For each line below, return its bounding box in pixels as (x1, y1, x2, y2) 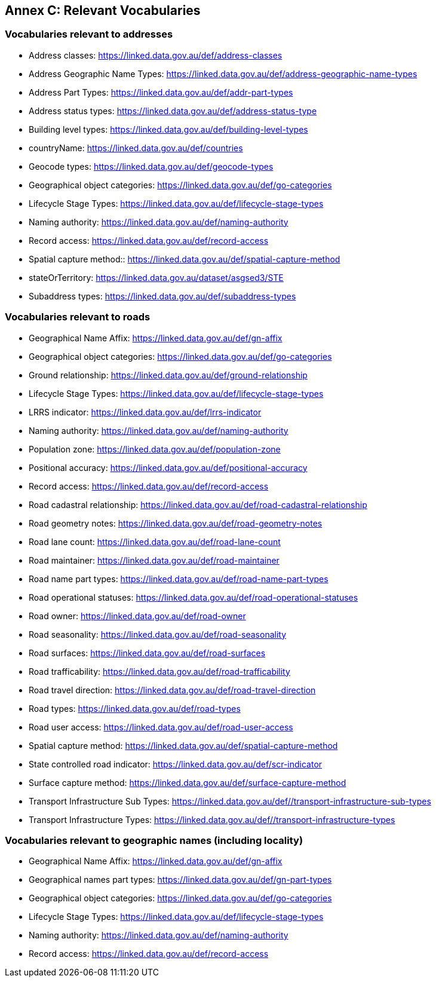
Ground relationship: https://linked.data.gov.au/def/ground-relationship (29, 369, 308, 380)
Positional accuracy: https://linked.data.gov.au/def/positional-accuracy (29, 462, 308, 473)
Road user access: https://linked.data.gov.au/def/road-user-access (29, 721, 293, 732)
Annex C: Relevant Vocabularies (5, 3, 201, 18)
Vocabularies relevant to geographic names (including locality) (5, 834, 303, 846)
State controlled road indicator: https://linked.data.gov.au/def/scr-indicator (29, 758, 323, 769)
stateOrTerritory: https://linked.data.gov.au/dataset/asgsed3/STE (29, 272, 284, 283)
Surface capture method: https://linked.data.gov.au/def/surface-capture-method (29, 777, 346, 788)
